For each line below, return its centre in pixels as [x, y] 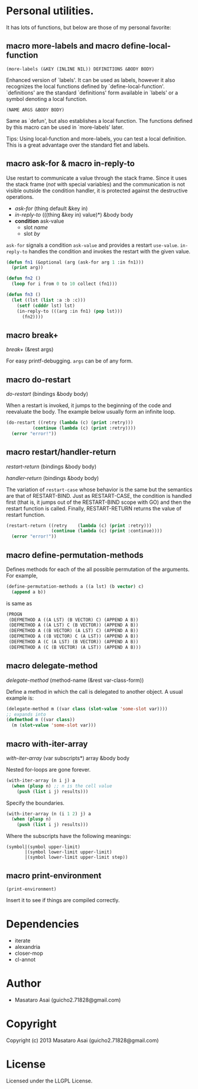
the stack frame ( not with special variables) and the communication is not [95, 184]
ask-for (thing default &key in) [51, 208]
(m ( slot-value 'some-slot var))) [54, 725]
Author [24, 984]
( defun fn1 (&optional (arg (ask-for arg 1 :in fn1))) [75, 262]
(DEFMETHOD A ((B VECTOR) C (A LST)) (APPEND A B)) [74, 636]
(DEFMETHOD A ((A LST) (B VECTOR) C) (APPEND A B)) [74, 620]
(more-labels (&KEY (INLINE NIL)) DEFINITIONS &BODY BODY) [80, 69]
